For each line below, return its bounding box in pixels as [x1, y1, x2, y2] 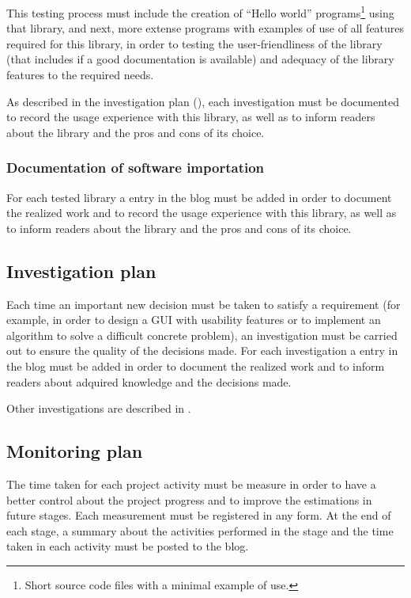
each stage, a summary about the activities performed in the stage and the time [6, 522, 394, 539]
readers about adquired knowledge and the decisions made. [6, 373, 292, 390]
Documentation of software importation [6, 158, 265, 177]
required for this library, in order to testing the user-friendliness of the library [6, 35, 383, 51]
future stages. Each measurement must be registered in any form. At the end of [6, 507, 391, 524]
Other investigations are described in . [6, 400, 191, 417]
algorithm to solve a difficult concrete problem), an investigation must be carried [6, 326, 398, 343]
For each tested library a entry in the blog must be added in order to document [6, 189, 392, 205]
